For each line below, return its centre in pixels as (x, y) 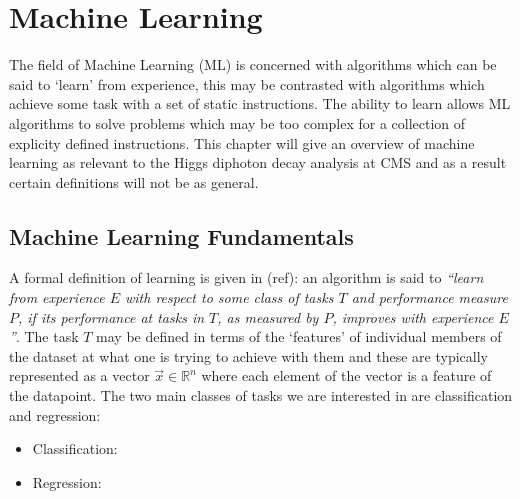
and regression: (55, 414)
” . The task (44, 336)
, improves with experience (413, 316)
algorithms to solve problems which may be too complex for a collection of (237, 122)
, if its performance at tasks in (111, 316)
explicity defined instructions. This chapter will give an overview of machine (242, 142)
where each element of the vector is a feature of (346, 375)
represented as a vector (79, 375)
